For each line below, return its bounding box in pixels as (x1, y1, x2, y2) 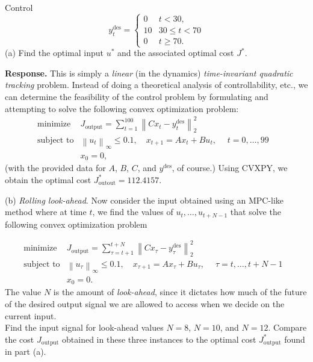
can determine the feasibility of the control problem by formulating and (5, 90, 268, 102)
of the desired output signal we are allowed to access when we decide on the (5, 297, 285, 310)
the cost (5, 332, 34, 345)
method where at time (5, 205, 87, 218)
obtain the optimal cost (5, 173, 91, 186)
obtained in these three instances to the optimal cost (62, 332, 256, 345)
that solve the (230, 205, 281, 218)
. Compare (268, 321, 307, 334)
